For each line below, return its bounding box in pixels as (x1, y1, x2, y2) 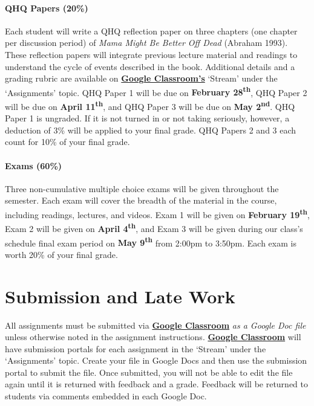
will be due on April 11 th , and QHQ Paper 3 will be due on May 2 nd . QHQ (5, 98, 295, 112)
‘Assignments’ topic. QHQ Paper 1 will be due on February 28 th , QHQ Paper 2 (5, 84, 307, 98)
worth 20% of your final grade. (5, 248, 118, 260)
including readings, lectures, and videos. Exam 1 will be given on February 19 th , (5, 207, 310, 221)
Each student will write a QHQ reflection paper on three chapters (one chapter (5, 24, 298, 37)
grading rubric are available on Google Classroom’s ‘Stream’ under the (5, 72, 278, 85)
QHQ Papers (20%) (5, 1, 88, 14)
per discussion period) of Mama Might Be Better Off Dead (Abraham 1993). (5, 36, 288, 49)
